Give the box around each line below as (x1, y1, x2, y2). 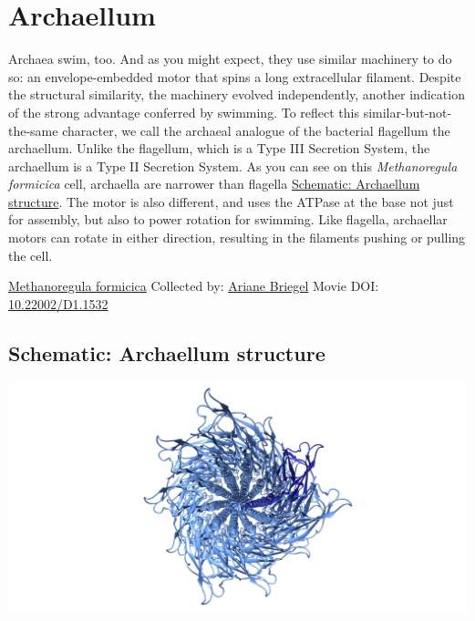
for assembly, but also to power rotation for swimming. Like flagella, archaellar (8, 210, 448, 229)
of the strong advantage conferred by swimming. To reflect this (8, 102, 359, 121)
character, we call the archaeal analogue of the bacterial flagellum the (62, 120, 450, 140)
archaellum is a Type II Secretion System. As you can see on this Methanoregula (8, 156, 458, 175)
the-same (8, 120, 58, 140)
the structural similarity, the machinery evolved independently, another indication (8, 85, 465, 104)
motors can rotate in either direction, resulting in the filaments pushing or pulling (8, 228, 466, 247)
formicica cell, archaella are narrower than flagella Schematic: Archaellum (8, 174, 420, 193)
